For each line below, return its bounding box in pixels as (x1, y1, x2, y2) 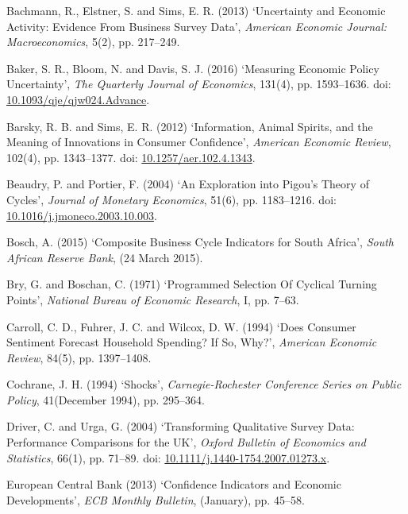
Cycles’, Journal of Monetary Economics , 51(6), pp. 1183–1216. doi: (6, 191, 337, 207)
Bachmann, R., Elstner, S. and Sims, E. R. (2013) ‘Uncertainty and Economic (6, 2, 386, 18)
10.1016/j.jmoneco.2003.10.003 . (6, 207, 157, 223)
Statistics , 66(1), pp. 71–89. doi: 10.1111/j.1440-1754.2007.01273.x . (6, 449, 330, 466)
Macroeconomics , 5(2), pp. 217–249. (6, 33, 180, 50)
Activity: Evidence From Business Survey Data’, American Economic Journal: (6, 17, 387, 34)
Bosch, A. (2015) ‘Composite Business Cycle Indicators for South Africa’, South (6, 234, 394, 250)
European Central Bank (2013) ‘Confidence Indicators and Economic (6, 476, 341, 493)
